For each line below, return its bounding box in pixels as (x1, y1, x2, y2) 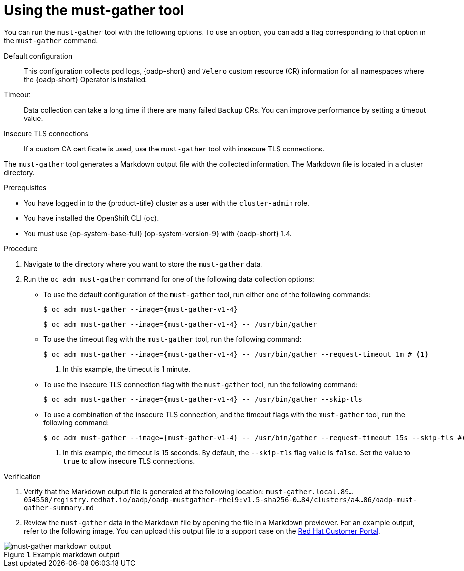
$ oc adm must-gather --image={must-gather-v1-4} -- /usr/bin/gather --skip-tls (43, 395, 363, 403)
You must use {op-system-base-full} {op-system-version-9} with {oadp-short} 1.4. (24, 229, 292, 238)
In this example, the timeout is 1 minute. (63, 364, 190, 373)
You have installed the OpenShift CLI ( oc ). (24, 213, 159, 222)
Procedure (4, 244, 38, 253)
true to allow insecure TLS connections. (63, 456, 195, 465)
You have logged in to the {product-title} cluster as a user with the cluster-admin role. (24, 198, 310, 207)
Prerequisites (4, 183, 47, 192)
